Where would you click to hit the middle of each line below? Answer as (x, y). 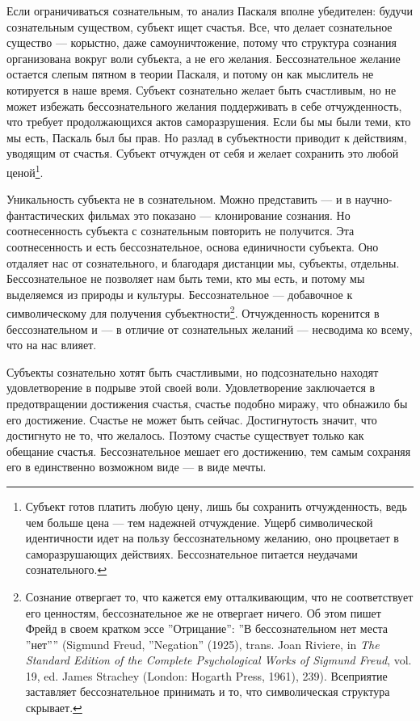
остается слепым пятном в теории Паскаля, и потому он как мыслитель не (190, 74)
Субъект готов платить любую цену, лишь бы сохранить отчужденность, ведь (216, 506)
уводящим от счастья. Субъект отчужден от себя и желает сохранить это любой (203, 153)
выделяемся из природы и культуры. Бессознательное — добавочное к (180, 294)
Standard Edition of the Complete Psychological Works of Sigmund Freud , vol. (218, 660)
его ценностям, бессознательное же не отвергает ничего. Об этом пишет (203, 612)
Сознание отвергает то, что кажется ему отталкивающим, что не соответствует (219, 596)
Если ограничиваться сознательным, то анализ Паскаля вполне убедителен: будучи (210, 11)
